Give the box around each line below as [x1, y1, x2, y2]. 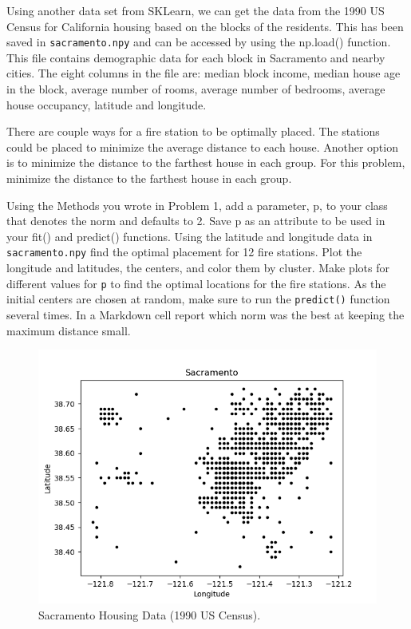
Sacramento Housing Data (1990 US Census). [38, 606, 261, 623]
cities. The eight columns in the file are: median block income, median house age [6, 65, 401, 81]
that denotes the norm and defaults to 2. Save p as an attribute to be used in [6, 212, 385, 229]
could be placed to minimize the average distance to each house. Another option [6, 138, 398, 155]
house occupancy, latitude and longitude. [6, 96, 207, 113]
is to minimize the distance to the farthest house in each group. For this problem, [6, 154, 405, 171]
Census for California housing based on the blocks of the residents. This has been [6, 18, 404, 34]
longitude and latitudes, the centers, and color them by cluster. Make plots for [6, 259, 389, 276]
